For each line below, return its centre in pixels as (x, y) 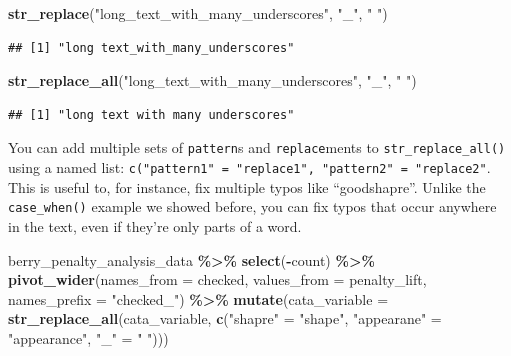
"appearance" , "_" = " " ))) (88, 337)
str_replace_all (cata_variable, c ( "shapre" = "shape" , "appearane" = (225, 318)
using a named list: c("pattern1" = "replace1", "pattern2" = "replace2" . (249, 167)
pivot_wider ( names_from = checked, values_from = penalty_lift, (217, 279)
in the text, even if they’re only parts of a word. (155, 225)
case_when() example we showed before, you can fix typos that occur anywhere (252, 206)
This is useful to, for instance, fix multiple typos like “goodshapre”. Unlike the (247, 186)
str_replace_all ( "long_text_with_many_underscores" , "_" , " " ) (212, 80)
